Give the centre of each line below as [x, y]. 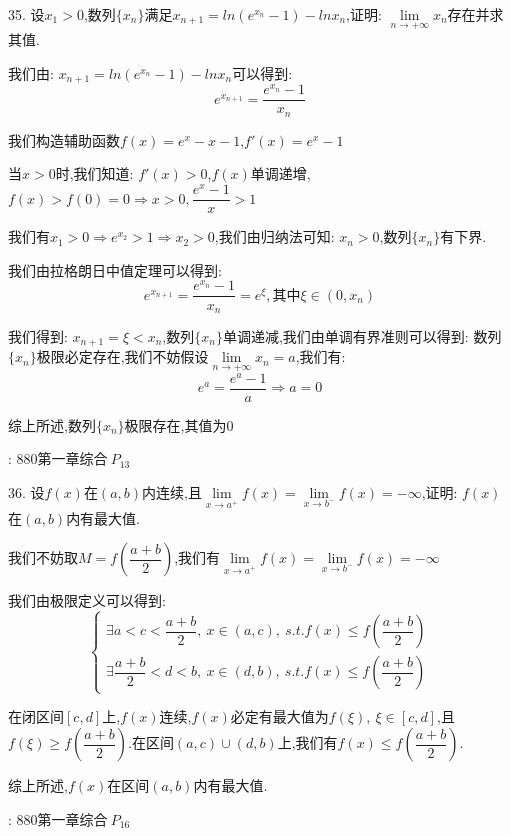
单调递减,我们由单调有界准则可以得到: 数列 [362, 335]
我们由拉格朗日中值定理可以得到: [115, 269]
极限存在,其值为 [175, 424]
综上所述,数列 [52, 424]
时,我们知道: [94, 173]
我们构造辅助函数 [64, 139]
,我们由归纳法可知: [274, 236]
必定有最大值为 [279, 716]
